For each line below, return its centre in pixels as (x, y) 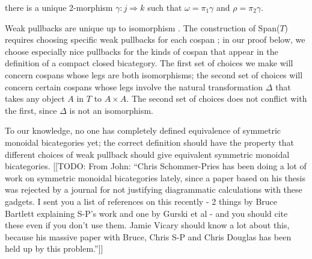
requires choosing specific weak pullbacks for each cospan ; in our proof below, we (155, 39)
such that (165, 7)
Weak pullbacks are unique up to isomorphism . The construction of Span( (142, 27)
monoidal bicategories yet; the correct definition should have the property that (150, 142)
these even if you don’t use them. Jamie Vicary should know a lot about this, (147, 225)
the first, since (31, 110)
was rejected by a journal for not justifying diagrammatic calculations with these (154, 189)
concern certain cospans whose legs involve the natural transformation (134, 86)
